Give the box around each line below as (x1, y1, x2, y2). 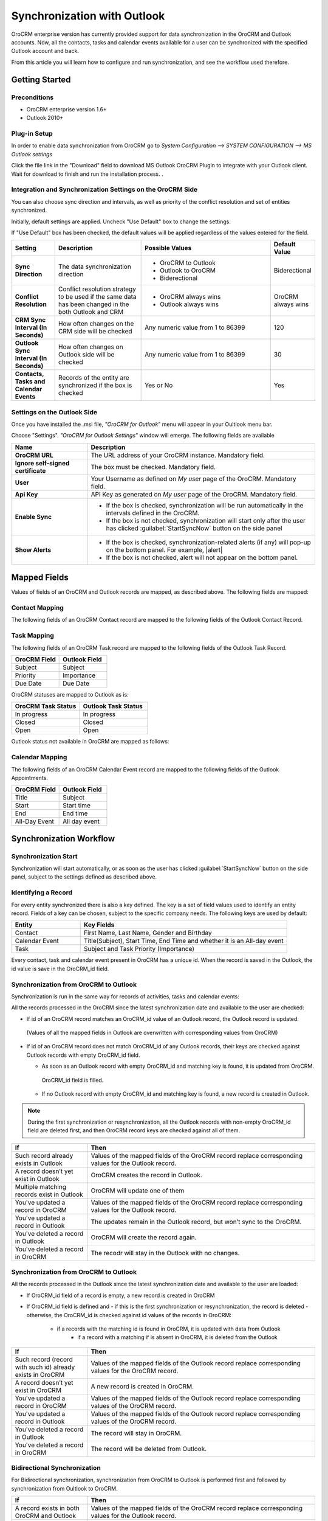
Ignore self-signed (15, 459, 70, 467)
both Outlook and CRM (58, 308, 124, 316)
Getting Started (11, 74, 71, 85)
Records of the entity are (58, 374, 129, 382)
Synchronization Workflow (11, 834, 115, 844)
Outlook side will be (58, 350, 115, 359)
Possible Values (145, 244, 192, 252)
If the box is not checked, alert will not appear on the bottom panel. (106, 553, 298, 562)
